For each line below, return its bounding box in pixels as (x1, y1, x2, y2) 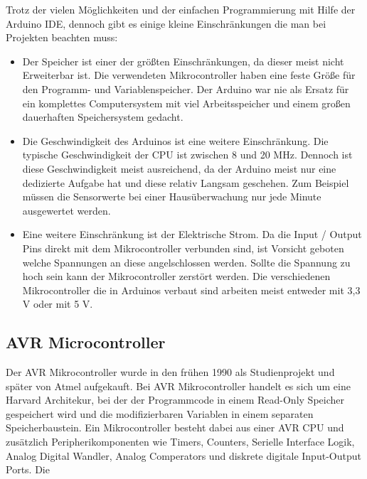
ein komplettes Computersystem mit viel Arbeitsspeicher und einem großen (22, 95, 351, 110)
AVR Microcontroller (6, 331, 166, 353)
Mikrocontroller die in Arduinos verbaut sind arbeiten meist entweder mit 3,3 (22, 282, 361, 297)
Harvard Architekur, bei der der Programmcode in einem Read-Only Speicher (6, 392, 344, 407)
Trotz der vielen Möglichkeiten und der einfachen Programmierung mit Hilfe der (6, 2, 356, 16)
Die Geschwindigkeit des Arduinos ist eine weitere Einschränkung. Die (22, 133, 329, 148)
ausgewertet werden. (22, 203, 111, 217)
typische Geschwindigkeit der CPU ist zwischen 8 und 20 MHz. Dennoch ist (22, 147, 353, 162)
